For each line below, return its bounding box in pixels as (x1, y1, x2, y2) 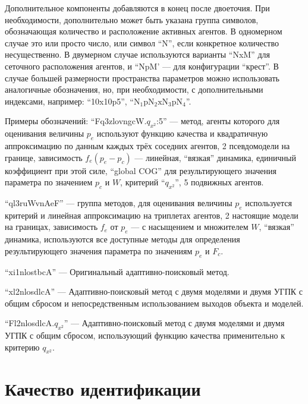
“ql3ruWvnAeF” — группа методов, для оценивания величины (5, 196, 232, 209)
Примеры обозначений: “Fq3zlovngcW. (5, 115, 147, 127)
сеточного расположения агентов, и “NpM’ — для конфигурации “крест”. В (5, 59, 279, 72)
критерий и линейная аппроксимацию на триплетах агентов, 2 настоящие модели (5, 209, 298, 221)
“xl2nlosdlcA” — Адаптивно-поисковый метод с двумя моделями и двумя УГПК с (5, 285, 303, 298)
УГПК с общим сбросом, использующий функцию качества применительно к (5, 329, 285, 342)
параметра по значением (5, 176, 93, 188)
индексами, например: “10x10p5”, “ (5, 94, 134, 107)
